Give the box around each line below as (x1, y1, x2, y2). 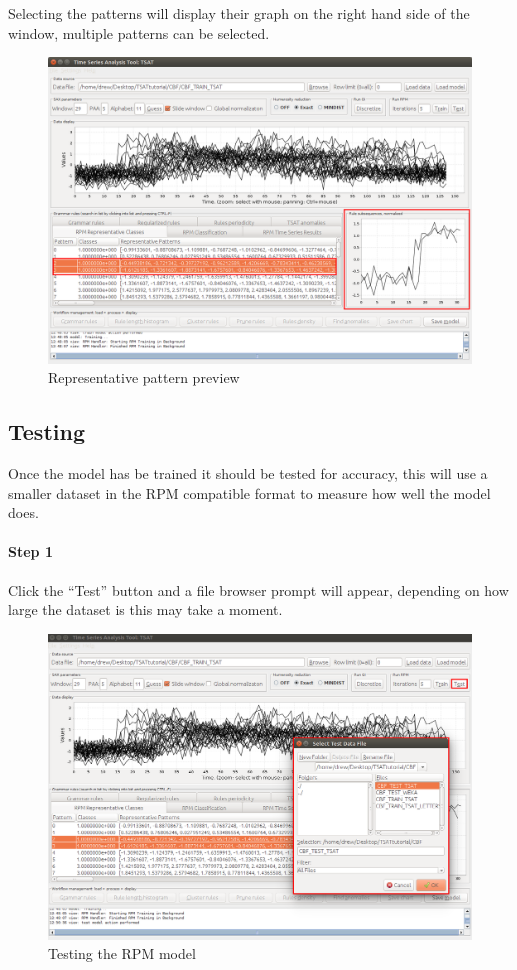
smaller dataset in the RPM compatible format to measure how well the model (8, 482, 491, 503)
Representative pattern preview (48, 367, 240, 388)
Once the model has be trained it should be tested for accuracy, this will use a (8, 462, 488, 483)
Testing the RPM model (48, 943, 196, 964)
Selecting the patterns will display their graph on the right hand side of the (8, 3, 470, 23)
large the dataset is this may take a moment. (8, 599, 283, 620)
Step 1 (8, 541, 53, 562)
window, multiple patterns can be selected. (8, 22, 270, 43)
